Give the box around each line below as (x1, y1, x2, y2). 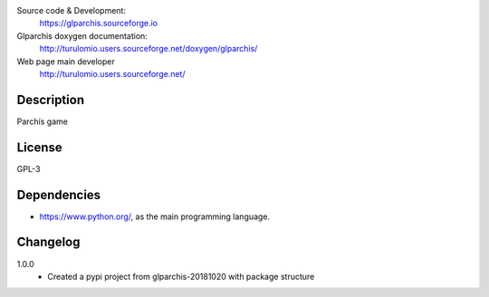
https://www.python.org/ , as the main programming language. (39, 211, 271, 222)
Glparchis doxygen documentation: (16, 30, 149, 41)
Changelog (16, 235, 81, 250)
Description (16, 91, 85, 108)
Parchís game (16, 116, 68, 127)
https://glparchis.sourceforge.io (39, 18, 158, 29)
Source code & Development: (16, 5, 127, 15)
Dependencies (16, 187, 101, 203)
